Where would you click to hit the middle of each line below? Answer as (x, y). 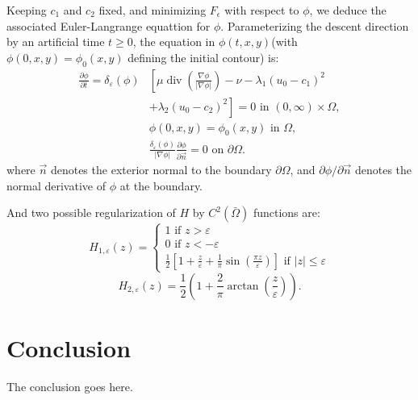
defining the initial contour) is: (203, 57)
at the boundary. (161, 185)
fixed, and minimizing (153, 10)
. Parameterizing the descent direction (315, 25)
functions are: (286, 212)
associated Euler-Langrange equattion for (109, 25)
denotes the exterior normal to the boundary (161, 170)
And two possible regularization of (91, 212)
